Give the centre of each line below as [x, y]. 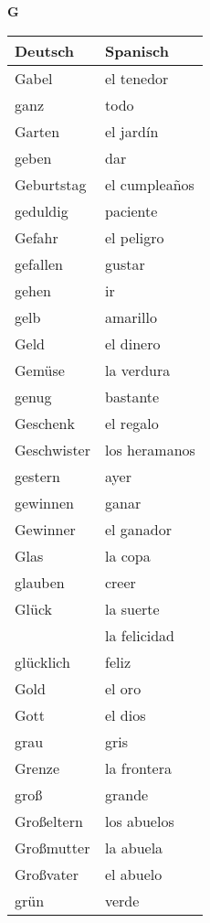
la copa [127, 555]
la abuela [134, 847]
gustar [125, 263]
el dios [125, 714]
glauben [40, 582]
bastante [132, 396]
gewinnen [44, 502]
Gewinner [45, 529]
